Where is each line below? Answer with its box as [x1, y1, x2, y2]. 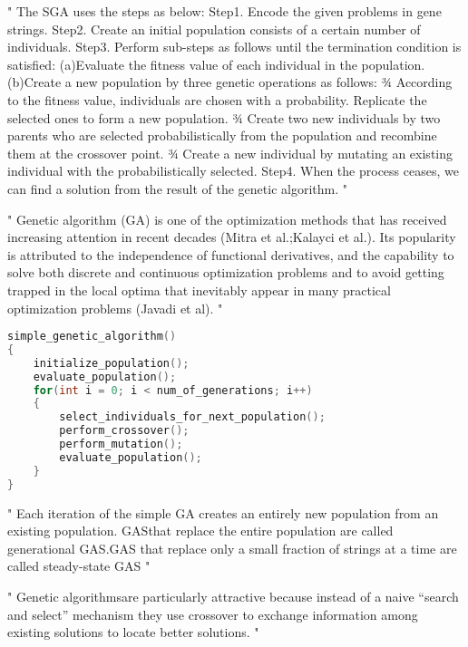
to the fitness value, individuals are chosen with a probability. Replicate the [7, 90, 427, 109]
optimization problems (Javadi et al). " [7, 298, 223, 317]
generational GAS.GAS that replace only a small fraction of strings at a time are [7, 538, 457, 557]
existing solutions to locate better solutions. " [7, 623, 259, 642]
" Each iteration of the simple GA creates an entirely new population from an [7, 503, 439, 522]
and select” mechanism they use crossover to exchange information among [7, 604, 418, 623]
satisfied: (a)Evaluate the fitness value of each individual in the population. [7, 54, 425, 73]
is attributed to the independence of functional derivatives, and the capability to [7, 245, 454, 264]
